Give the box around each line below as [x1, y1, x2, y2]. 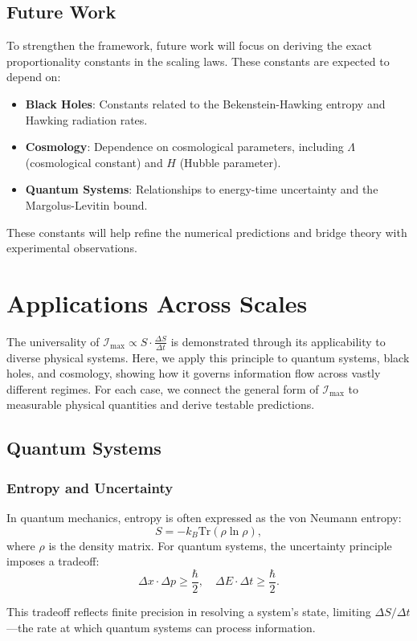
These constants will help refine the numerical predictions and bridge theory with [6, 223, 407, 240]
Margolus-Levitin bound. [25, 196, 148, 213]
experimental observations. [6, 239, 137, 256]
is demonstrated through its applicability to [170, 333, 386, 349]
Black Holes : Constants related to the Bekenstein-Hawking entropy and [25, 95, 386, 112]
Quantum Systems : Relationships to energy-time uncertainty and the [25, 181, 378, 198]
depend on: [6, 68, 61, 85]
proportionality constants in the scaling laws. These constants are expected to [6, 52, 390, 69]
